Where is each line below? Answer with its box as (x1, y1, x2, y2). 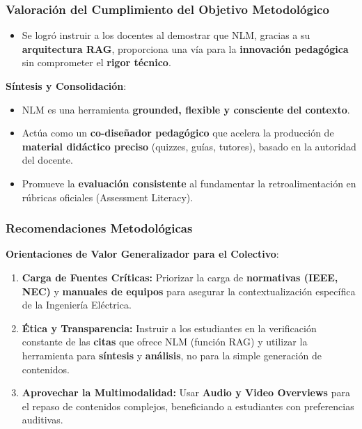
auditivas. (22, 412, 63, 427)
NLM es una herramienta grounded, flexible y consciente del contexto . (22, 102, 350, 116)
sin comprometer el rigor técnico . (22, 55, 171, 70)
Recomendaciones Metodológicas (6, 219, 193, 237)
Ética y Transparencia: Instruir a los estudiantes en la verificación (22, 320, 317, 335)
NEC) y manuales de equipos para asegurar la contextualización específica (22, 283, 356, 298)
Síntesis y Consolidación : (6, 79, 127, 93)
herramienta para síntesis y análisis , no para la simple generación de (22, 348, 322, 362)
